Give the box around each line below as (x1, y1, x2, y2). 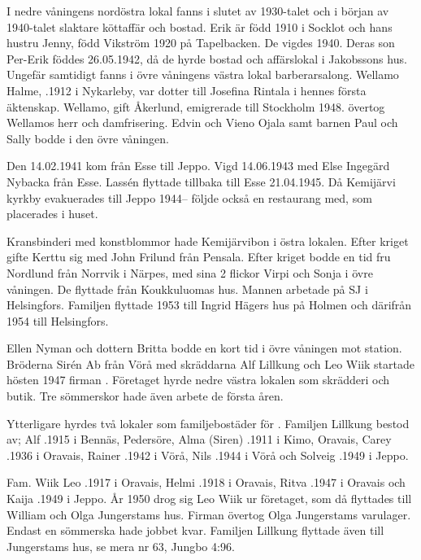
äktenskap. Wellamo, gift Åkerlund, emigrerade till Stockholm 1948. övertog (7, 98, 385, 115)
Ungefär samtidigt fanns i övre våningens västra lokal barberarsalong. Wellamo (7, 66, 399, 83)
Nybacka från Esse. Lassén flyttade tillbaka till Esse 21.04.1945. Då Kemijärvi (7, 173, 396, 190)
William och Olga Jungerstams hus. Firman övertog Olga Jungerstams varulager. (7, 505, 411, 523)
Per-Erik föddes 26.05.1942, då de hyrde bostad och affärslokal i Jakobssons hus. (7, 50, 407, 67)
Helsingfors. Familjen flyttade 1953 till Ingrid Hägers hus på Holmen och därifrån (7, 296, 412, 313)
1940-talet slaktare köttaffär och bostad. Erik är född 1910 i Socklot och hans (7, 18, 393, 35)
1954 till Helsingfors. (7, 312, 109, 329)
